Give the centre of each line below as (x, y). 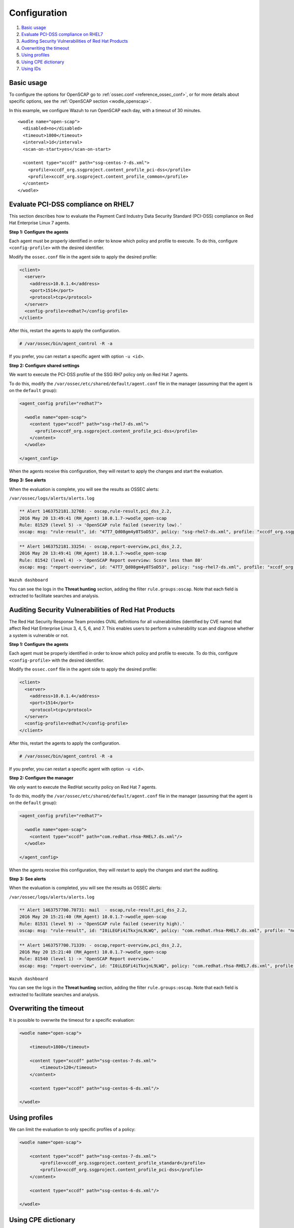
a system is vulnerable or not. (39, 635)
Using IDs (31, 68)
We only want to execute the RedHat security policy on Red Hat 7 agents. (83, 787)
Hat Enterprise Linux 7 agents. (40, 223)
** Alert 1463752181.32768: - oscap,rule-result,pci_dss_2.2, (96, 511)
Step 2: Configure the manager (41, 778)
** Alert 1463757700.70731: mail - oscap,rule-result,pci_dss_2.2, (103, 910)
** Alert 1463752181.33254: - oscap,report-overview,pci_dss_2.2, (101, 546)
